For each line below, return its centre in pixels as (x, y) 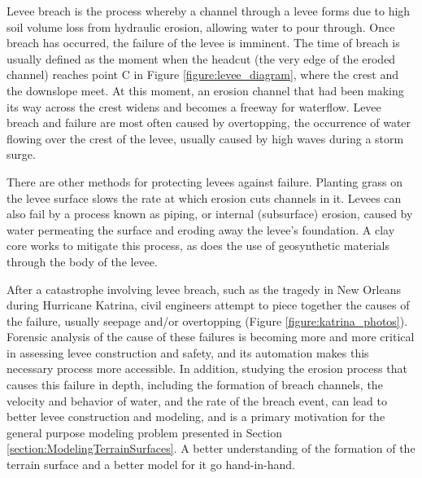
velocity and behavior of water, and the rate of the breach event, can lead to (197, 400)
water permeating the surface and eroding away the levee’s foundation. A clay (201, 229)
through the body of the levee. (82, 261)
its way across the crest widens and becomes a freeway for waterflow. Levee (194, 106)
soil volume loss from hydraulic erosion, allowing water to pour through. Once (201, 26)
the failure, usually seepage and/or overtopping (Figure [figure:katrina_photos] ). (207, 320)
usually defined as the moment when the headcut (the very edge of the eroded (201, 58)
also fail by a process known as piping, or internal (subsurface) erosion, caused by (210, 214)
